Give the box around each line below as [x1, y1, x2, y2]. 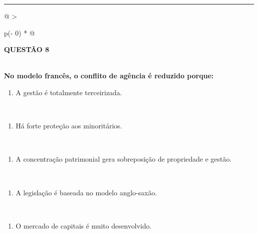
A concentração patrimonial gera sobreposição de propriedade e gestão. [15, 154, 232, 164]
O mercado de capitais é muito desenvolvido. [15, 220, 152, 231]
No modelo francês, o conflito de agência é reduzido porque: [4, 70, 214, 81]
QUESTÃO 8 [4, 44, 50, 55]
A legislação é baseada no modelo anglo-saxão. [15, 187, 157, 197]
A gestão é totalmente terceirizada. [15, 87, 122, 97]
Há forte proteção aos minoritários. [15, 120, 122, 131]
